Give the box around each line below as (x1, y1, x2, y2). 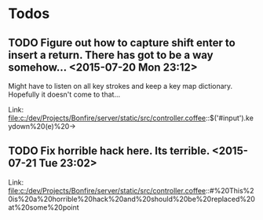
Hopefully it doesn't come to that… (8, 90, 120, 99)
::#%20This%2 (205, 185, 254, 195)
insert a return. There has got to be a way (8, 48, 214, 61)
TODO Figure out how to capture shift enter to (8, 36, 236, 49)
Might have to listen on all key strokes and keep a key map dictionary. (8, 82, 233, 90)
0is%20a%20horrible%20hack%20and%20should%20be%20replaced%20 (8, 194, 255, 203)
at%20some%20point (8, 202, 80, 212)
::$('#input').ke (205, 113, 254, 123)
